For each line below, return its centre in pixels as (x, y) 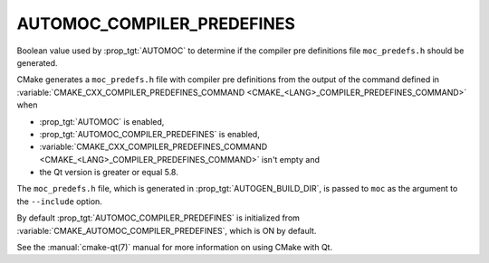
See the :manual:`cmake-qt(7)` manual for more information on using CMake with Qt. (175, 248)
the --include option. (60, 201)
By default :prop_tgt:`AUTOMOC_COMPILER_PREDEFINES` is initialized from (158, 218)
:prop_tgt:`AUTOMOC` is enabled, (102, 121)
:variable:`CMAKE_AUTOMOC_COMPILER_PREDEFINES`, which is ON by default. (167, 230)
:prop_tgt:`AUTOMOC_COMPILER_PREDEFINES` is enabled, (149, 134)
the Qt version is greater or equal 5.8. (109, 173)
